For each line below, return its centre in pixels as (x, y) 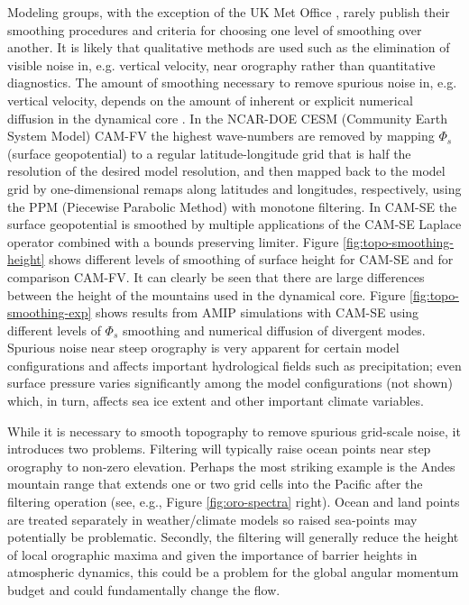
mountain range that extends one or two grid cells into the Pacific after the (215, 484)
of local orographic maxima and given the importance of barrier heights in (212, 554)
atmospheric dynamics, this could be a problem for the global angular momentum (233, 572)
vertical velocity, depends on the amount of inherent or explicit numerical (210, 100)
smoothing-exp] (50, 312)
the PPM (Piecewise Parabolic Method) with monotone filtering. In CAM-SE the (232, 206)
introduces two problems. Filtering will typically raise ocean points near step (219, 449)
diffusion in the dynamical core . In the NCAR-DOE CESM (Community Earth (228, 118)
